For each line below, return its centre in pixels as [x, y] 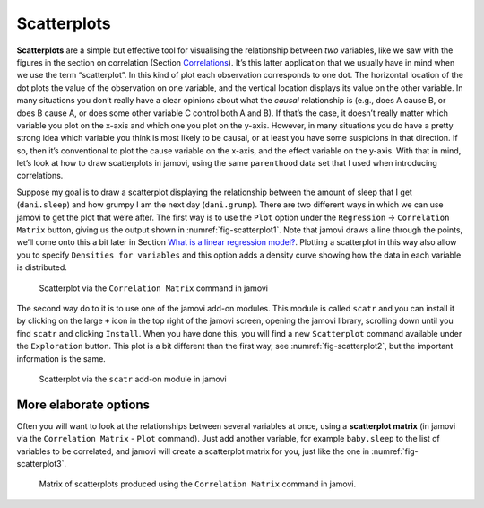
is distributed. [42, 267]
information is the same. [61, 358]
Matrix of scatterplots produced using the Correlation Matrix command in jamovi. [198, 484]
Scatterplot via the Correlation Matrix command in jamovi [154, 288]
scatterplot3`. [42, 464]
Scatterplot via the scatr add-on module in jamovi [133, 379]
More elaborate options [83, 404]
